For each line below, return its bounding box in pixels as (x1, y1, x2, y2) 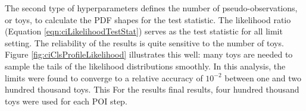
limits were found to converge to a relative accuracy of (5, 71, 203, 84)
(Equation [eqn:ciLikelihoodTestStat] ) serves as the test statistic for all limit (5, 25, 283, 37)
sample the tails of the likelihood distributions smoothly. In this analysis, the (5, 59, 286, 72)
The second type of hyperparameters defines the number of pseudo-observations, (5, 2, 298, 14)
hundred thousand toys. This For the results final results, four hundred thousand (5, 83, 299, 96)
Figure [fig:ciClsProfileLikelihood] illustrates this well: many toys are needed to (5, 48, 293, 61)
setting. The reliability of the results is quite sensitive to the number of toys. (5, 36, 284, 49)
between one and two (224, 71, 302, 84)
